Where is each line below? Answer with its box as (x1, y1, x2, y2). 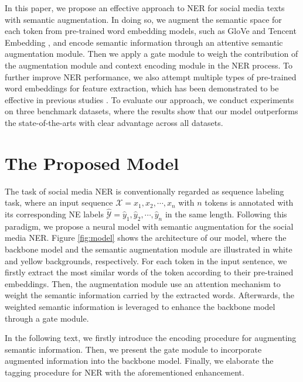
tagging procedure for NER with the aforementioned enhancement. (5, 366, 244, 378)
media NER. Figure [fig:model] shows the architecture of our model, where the (5, 231, 287, 244)
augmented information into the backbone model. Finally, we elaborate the (5, 354, 274, 367)
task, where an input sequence (5, 196, 113, 209)
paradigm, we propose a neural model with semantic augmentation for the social (5, 220, 294, 232)
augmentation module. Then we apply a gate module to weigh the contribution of (5, 47, 298, 60)
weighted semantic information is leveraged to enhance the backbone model (5, 301, 275, 313)
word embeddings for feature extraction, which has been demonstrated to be (5, 82, 279, 94)
